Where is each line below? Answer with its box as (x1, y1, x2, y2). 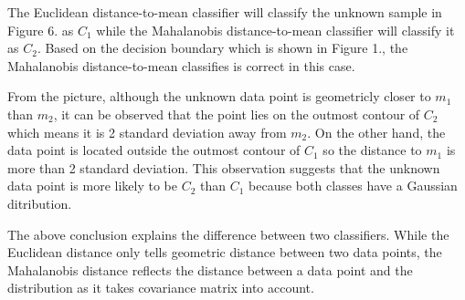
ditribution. (7, 193, 72, 212)
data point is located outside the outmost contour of (7, 140, 301, 160)
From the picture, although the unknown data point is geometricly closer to (7, 87, 431, 106)
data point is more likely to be (7, 176, 178, 195)
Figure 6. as (7, 20, 74, 39)
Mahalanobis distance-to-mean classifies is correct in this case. (7, 56, 355, 75)
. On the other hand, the (307, 122, 446, 141)
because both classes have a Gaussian (248, 176, 458, 195)
